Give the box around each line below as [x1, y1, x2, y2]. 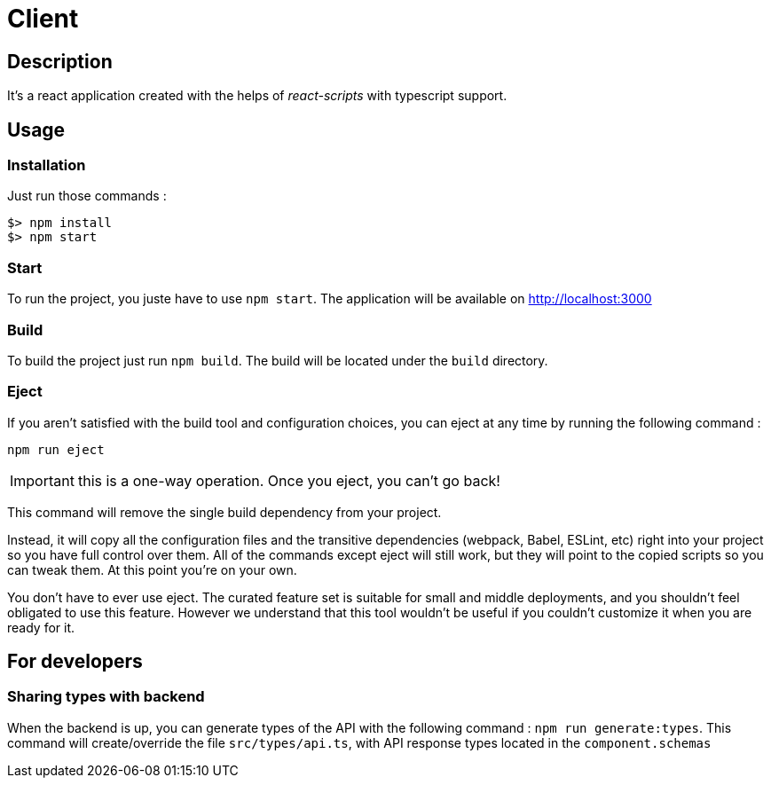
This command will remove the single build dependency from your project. [7, 504, 442, 520]
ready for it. [7, 619, 75, 635]
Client [7, 4, 79, 34]
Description [7, 50, 113, 73]
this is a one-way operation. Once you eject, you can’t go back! [77, 471, 500, 490]
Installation [7, 156, 86, 175]
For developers [7, 650, 143, 673]
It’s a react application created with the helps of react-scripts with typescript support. [7, 88, 507, 104]
